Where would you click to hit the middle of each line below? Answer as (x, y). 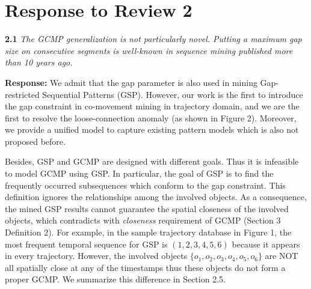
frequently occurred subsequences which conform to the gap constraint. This (145, 185)
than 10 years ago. (39, 62)
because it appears (266, 244)
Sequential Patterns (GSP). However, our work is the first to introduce (173, 94)
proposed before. (35, 141)
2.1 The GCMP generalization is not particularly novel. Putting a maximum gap (153, 39)
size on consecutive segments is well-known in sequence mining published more (149, 50)
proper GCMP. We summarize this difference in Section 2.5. (115, 279)
